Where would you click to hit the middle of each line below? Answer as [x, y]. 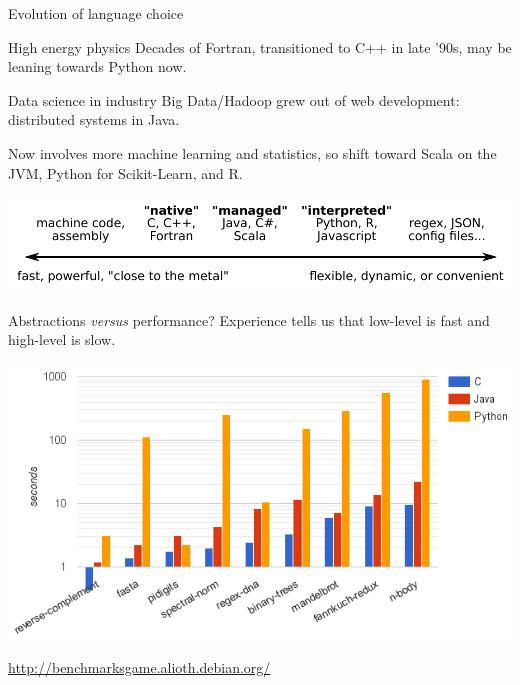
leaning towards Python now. [97, 66]
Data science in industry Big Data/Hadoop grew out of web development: [234, 99]
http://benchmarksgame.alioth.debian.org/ [139, 667]
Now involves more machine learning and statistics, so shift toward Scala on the [252, 152]
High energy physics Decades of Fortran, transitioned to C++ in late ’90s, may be [260, 46]
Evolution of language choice [96, 13]
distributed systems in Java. [94, 119]
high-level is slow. [62, 339]
